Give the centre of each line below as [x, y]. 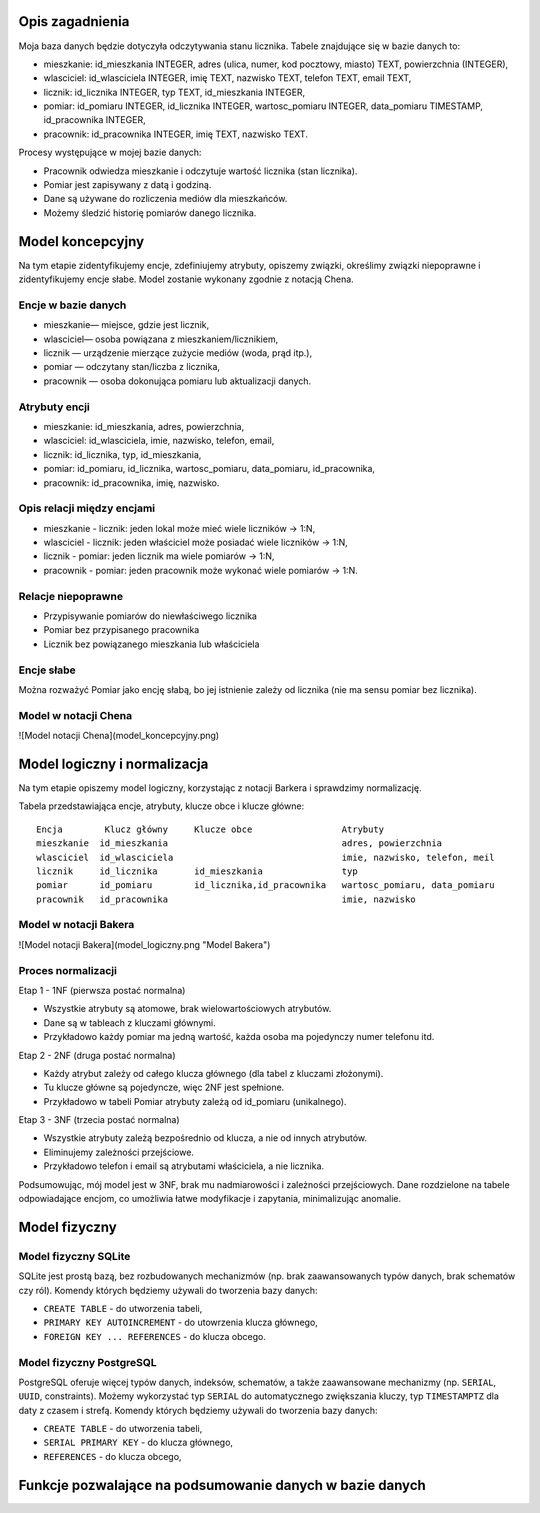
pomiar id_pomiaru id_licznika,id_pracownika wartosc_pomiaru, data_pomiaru [265, 885]
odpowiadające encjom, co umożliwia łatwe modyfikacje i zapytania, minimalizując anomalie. [210, 1199]
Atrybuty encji [54, 407]
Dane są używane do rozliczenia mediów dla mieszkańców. [165, 199]
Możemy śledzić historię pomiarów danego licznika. [150, 212]
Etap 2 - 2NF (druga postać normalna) [97, 1055]
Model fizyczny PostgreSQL [87, 1362]
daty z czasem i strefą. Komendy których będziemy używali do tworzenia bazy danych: [198, 1410]
